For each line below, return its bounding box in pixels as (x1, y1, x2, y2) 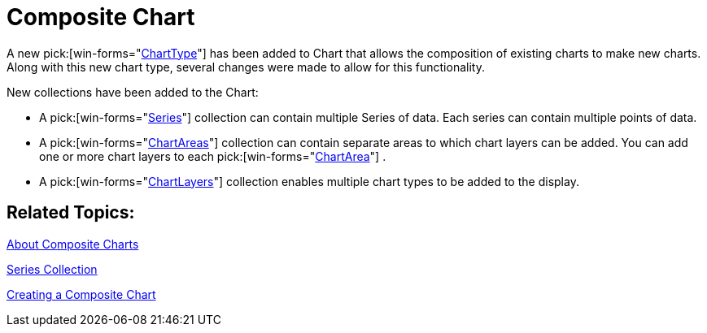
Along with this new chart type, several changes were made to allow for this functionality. (7, 59, 485, 74)
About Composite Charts (7, 236, 139, 251)
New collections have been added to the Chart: (7, 84, 259, 99)
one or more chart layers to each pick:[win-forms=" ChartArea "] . (39, 149, 386, 163)
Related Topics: (7, 202, 135, 223)
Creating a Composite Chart (7, 287, 156, 301)
